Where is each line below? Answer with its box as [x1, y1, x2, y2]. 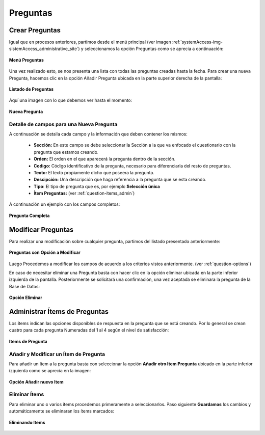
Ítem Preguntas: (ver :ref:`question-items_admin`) [33, 190, 135, 196]
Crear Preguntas [9, 26, 61, 34]
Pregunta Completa [9, 213, 50, 218]
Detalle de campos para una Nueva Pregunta [9, 121, 118, 128]
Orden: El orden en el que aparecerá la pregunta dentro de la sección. [33, 156, 176, 162]
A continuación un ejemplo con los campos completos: [9, 201, 120, 207]
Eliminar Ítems [9, 391, 44, 398]
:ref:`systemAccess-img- [172, 39, 223, 45]
